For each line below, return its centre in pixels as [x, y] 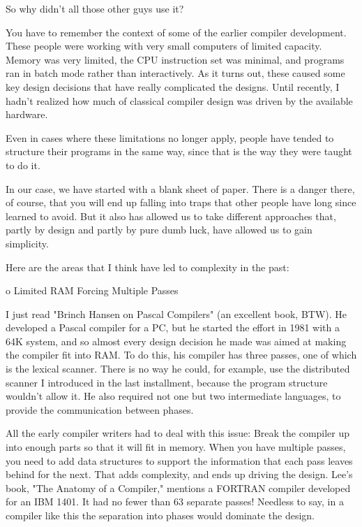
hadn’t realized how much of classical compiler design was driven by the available [179, 100]
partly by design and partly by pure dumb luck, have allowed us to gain [159, 230]
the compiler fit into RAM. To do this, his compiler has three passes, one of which [181, 355]
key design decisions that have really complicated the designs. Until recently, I [173, 86]
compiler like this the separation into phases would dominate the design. [160, 515]
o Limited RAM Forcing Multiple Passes [92, 290]
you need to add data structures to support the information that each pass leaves [179, 460]
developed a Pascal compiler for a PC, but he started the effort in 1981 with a [173, 327]
